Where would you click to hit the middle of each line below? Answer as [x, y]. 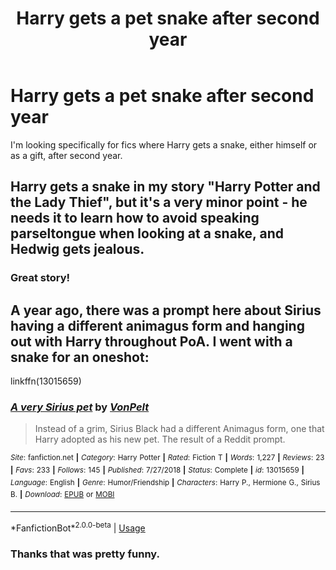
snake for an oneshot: [80, 357]
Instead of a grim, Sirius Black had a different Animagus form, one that [179, 429]
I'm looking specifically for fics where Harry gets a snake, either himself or [164, 144]
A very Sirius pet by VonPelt [80, 407]
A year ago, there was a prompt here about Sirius [166, 310]
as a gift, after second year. [66, 155]
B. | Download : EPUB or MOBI [62, 495]
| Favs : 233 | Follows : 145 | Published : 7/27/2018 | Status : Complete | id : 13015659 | [157, 470]
